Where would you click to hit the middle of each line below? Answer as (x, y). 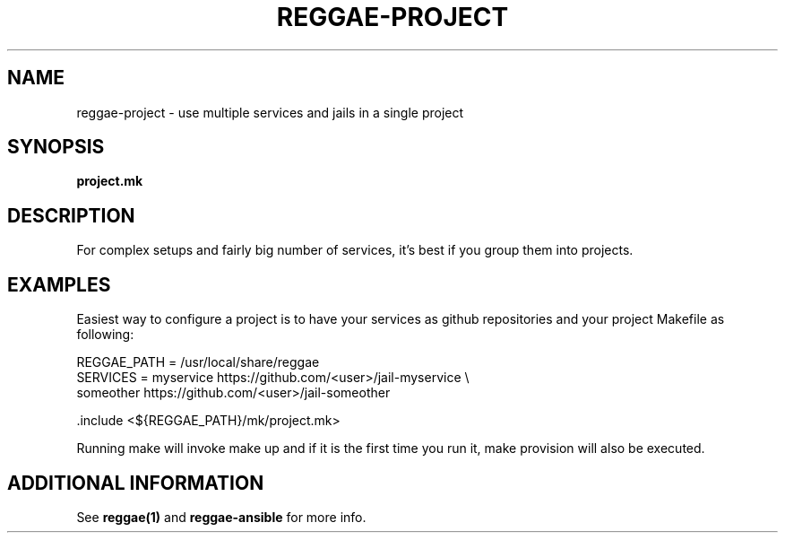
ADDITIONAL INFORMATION (136, 483)
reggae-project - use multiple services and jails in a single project (270, 112)
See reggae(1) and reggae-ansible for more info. (221, 517)
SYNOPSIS (56, 147)
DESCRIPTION (71, 215)
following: (105, 335)
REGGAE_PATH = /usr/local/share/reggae (198, 362)
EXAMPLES (59, 284)
